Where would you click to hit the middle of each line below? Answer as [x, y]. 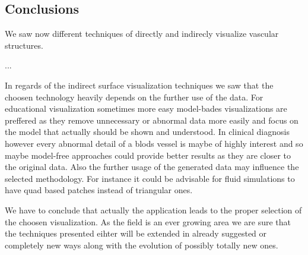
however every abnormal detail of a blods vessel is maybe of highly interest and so [154, 143]
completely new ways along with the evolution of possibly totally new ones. [142, 245]
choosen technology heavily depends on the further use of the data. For [134, 97]
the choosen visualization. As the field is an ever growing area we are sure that [148, 221]
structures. [24, 45]
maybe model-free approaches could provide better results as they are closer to [148, 155]
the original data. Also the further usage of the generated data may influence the [152, 167]
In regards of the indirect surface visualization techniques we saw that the [139, 85]
